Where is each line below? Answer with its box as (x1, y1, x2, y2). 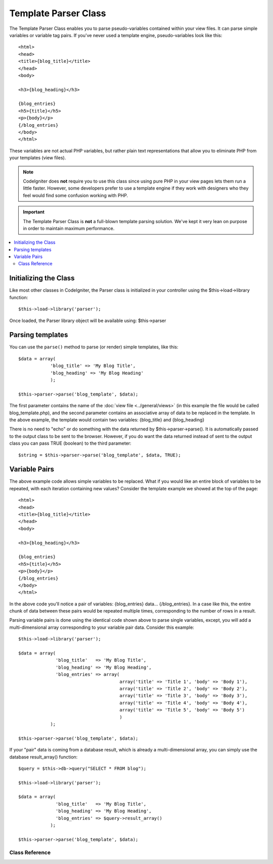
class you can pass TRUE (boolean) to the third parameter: (9, 440, 131, 446)
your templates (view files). (9, 155, 66, 161)
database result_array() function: (9, 753, 78, 760)
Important (23, 209, 45, 215)
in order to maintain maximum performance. (23, 225, 115, 231)
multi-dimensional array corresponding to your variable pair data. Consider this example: (9, 624, 195, 630)
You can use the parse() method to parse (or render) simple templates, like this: (9, 344, 178, 350)
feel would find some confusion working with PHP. (23, 192, 128, 198)
